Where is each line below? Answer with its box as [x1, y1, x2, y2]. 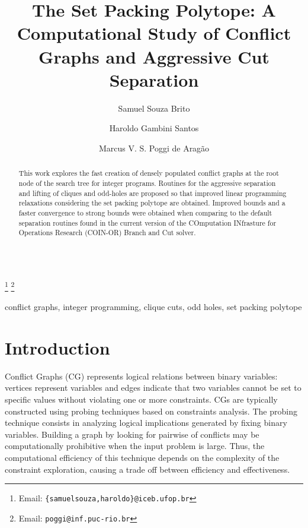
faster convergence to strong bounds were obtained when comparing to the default [18, 207, 272, 217]
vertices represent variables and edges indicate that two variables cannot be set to [5, 381, 301, 394]
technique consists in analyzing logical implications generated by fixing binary [5, 416, 287, 429]
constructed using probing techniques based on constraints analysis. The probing [5, 404, 297, 417]
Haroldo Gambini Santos [109, 122, 199, 134]
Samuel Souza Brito [118, 102, 190, 114]
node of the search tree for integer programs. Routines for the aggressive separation [18, 178, 276, 188]
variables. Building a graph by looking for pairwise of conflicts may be [5, 428, 259, 440]
